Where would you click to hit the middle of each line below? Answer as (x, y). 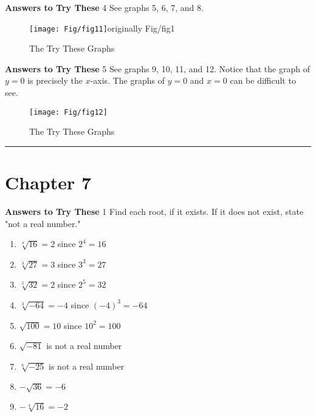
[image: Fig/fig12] (68, 112)
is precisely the (55, 80)
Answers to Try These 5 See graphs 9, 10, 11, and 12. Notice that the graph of (157, 68)
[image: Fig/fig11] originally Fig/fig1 (102, 28)
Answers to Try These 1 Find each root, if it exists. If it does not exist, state (154, 211)
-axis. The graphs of (127, 80)
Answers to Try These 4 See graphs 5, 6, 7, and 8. (104, 7)
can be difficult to (263, 80)
